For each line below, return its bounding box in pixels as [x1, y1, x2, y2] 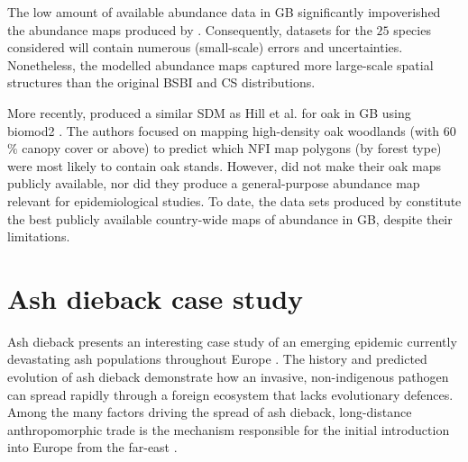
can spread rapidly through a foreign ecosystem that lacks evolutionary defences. [7, 385, 454, 403]
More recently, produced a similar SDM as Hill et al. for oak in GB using [7, 103, 411, 122]
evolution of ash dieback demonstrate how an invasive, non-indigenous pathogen [7, 367, 449, 386]
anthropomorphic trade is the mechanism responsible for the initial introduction [7, 420, 450, 439]
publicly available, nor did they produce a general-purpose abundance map [7, 174, 420, 193]
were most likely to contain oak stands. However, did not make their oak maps [7, 156, 442, 175]
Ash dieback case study [7, 279, 304, 316]
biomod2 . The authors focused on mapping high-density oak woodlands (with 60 [7, 121, 456, 140]
